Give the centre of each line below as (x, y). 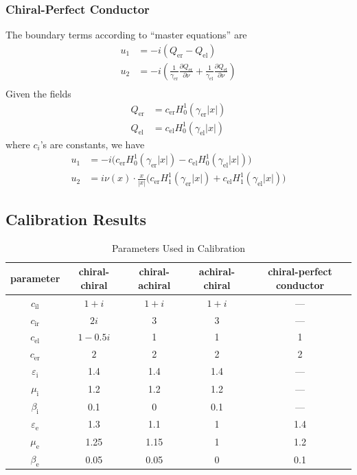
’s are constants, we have (92, 144)
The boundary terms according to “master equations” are (126, 35)
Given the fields (38, 93)
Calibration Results (76, 219)
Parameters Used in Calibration (178, 247)
